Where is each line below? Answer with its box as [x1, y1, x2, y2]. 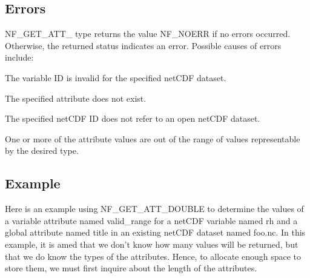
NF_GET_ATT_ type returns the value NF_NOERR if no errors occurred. [5, 27, 291, 40]
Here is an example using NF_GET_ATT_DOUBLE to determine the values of [5, 202, 304, 215]
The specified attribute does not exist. [5, 91, 147, 104]
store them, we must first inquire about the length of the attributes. [5, 262, 257, 274]
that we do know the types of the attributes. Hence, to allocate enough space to [5, 250, 302, 262]
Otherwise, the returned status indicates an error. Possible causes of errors [5, 39, 282, 51]
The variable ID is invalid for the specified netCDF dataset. [5, 71, 226, 84]
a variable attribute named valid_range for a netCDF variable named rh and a [5, 214, 298, 227]
